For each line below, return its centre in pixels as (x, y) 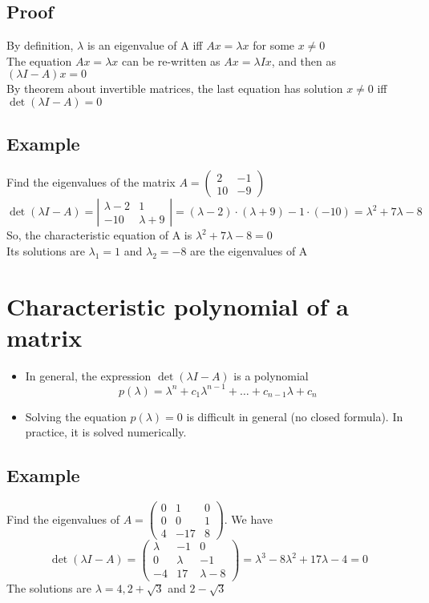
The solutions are (49, 588)
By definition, (40, 45)
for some (274, 45)
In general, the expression (88, 375)
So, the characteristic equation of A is (99, 235)
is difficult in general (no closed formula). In (295, 416)
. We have (249, 519)
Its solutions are (46, 250)
